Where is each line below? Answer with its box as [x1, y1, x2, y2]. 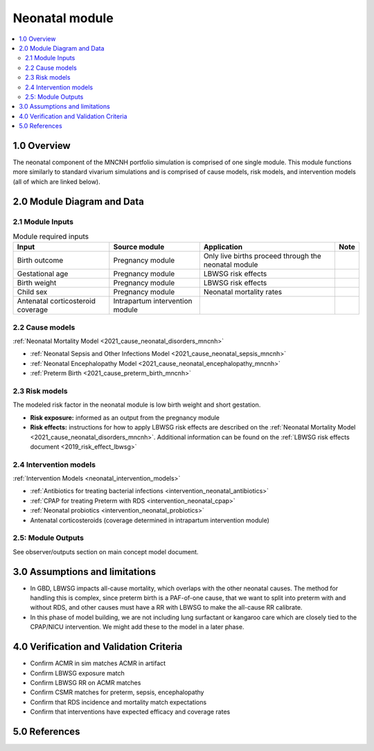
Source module [113, 242, 165, 252]
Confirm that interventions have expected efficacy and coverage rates [30, 707, 231, 716]
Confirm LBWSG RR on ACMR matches [30, 678, 141, 687]
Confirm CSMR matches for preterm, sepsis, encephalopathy [30, 688, 204, 696]
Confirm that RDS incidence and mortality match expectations [30, 698, 207, 706]
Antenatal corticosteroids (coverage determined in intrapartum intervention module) [30, 516, 270, 524]
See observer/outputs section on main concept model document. [12, 547, 199, 556]
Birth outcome [17, 256, 64, 265]
